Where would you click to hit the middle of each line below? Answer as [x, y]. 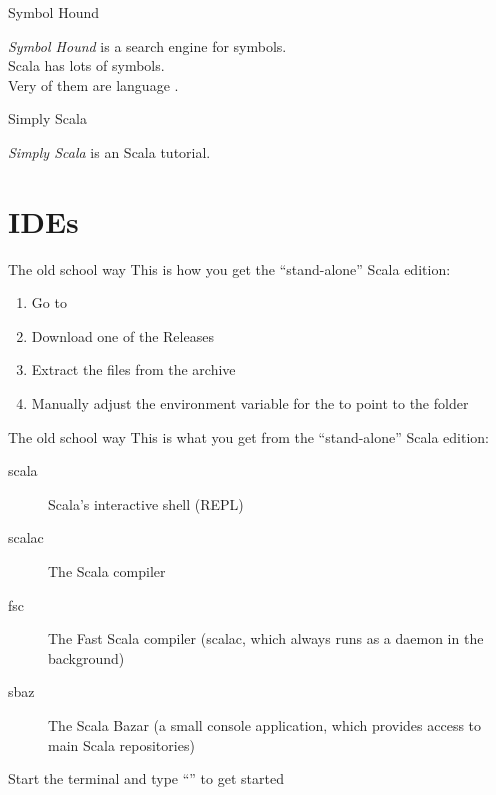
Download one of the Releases [122, 335]
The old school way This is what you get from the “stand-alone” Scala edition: [248, 436]
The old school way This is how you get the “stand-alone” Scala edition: [229, 268]
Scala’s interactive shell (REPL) [146, 503]
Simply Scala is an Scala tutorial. [109, 151]
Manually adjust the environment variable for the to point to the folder [250, 403]
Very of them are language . [93, 84]
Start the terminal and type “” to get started [146, 778]
